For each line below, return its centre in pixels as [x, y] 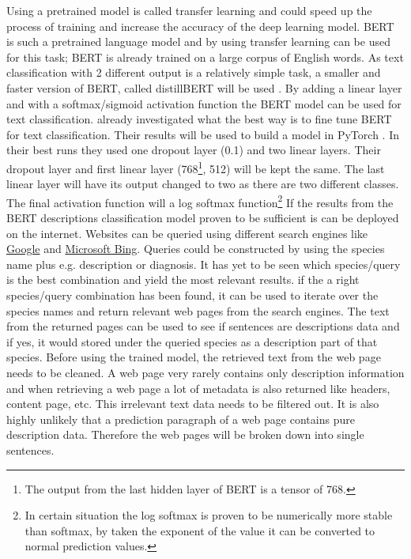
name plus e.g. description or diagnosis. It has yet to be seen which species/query [204, 264]
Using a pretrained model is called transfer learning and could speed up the [189, 10]
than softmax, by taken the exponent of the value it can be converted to [200, 530]
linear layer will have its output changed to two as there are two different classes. [203, 184]
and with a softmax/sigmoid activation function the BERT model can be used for [204, 103]
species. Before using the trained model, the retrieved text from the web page [194, 357]
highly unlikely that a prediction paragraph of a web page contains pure [181, 419]
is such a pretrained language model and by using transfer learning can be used [198, 42]
